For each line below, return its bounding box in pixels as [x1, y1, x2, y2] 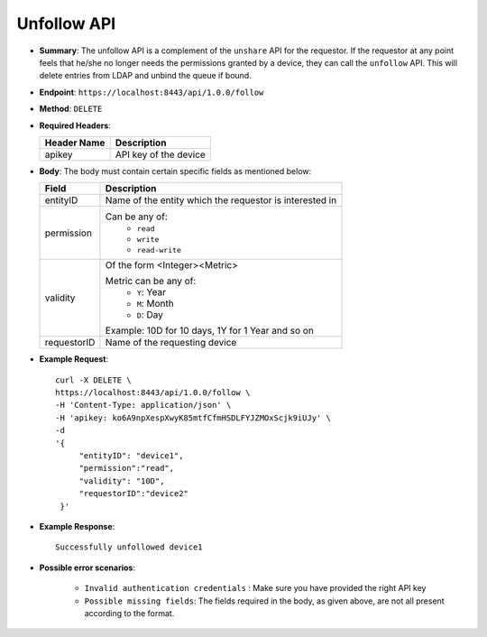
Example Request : [39, 354, 109, 365]
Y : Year [136, 286, 167, 299]
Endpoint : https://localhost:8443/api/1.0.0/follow [39, 87, 264, 97]
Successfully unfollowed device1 [55, 542, 203, 552]
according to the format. [84, 607, 175, 618]
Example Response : [39, 521, 115, 531]
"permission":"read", [78, 463, 175, 474]
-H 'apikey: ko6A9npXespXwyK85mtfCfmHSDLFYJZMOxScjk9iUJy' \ [55, 412, 331, 423]
